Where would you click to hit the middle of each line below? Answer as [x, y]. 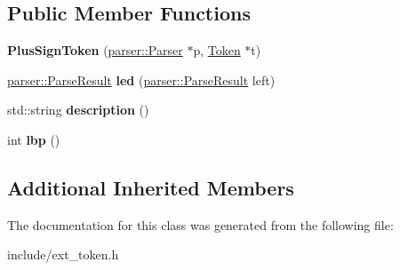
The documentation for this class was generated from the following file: [200, 224]
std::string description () [78, 110]
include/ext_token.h [63, 254]
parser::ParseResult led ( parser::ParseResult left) [141, 79]
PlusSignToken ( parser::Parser [95, 50]
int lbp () [34, 139]
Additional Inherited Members [151, 187]
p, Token [217, 50]
